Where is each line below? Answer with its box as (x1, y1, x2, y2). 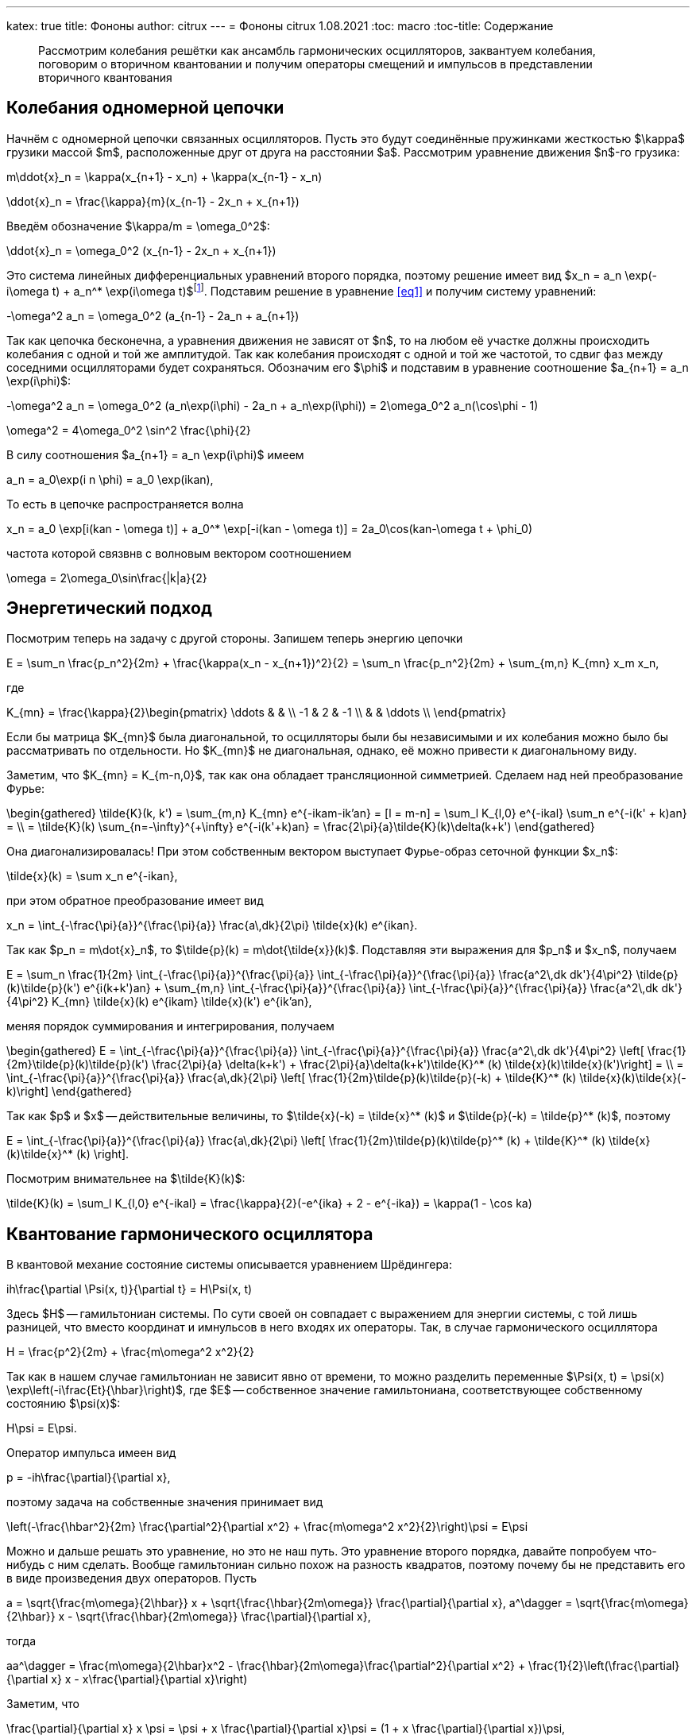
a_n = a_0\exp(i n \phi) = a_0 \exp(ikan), (6, 472, 214, 486)
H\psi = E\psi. (6, 1421, 77, 1436)
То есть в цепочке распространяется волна (6, 497, 244, 511)
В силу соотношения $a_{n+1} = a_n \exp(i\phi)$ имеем (6, 447, 304, 462)
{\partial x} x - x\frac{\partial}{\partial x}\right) (6, 1672, 248, 1687)
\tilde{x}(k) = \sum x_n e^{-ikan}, (6, 869, 178, 883)
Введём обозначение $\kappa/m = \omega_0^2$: (6, 218, 270, 233)
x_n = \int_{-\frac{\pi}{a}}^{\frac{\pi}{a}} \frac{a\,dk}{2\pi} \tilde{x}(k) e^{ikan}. (6, 918, 418, 933)
